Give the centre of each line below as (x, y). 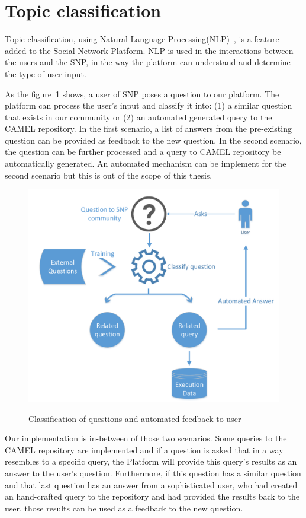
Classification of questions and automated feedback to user (135, 418)
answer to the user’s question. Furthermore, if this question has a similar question (153, 473)
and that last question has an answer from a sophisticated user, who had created (151, 484)
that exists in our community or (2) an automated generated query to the (138, 117)
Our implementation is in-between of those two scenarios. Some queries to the (146, 438)
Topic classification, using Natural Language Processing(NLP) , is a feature (142, 39)
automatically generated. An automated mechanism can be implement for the (146, 163)
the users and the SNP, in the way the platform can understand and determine (148, 62)
